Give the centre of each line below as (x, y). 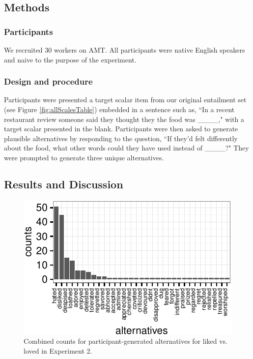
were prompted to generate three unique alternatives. (84, 157)
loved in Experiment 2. (58, 350)
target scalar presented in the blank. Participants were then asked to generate (121, 129)
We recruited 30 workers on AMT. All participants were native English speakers (125, 50)
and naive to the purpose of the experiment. (70, 59)
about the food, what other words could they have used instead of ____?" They (126, 148)
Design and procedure (48, 81)
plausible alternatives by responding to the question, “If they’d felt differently (121, 138)
